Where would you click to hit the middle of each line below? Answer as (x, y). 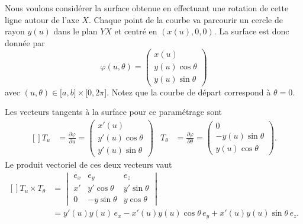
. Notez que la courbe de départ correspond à (189, 92)
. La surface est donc (252, 31)
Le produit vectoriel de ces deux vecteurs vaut (88, 164)
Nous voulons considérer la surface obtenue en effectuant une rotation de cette (147, 8)
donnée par (25, 42)
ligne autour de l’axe (42, 19)
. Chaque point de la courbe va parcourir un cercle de (186, 19)
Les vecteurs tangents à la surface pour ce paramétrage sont (114, 112)
